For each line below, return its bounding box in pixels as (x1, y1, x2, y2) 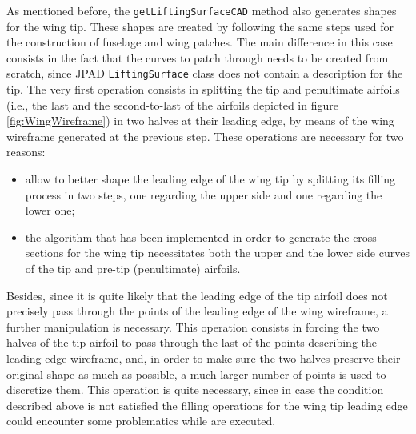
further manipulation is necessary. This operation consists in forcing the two (6, 318, 380, 335)
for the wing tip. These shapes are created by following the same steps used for (6, 18, 394, 34)
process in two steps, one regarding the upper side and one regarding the (25, 186, 382, 203)
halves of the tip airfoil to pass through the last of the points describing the (6, 334, 377, 351)
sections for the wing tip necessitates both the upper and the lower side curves (25, 244, 410, 261)
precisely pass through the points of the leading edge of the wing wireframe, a (6, 303, 388, 319)
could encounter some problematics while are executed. (6, 412, 276, 429)
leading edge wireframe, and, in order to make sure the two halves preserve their (6, 350, 401, 366)
